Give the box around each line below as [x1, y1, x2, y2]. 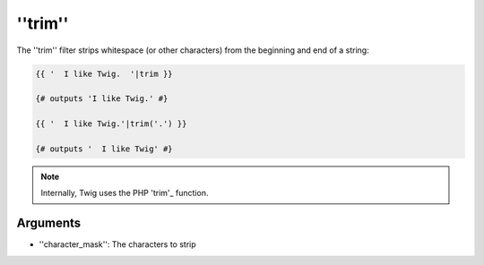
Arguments [16, 216, 82, 231]
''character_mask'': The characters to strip [39, 239, 196, 250]
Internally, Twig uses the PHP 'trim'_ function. [40, 188, 209, 199]
